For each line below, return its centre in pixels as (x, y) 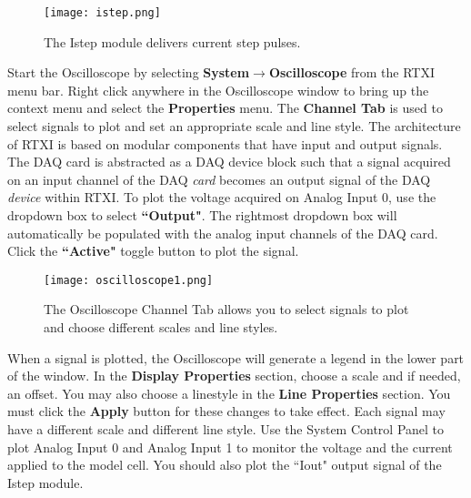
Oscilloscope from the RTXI (351, 72)
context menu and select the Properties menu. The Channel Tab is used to (225, 108)
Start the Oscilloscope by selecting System (129, 72)
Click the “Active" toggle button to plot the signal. (153, 251)
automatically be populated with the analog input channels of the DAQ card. (223, 233)
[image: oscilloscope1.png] (129, 280)
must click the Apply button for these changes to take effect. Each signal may (226, 411)
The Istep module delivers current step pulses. (172, 41)
